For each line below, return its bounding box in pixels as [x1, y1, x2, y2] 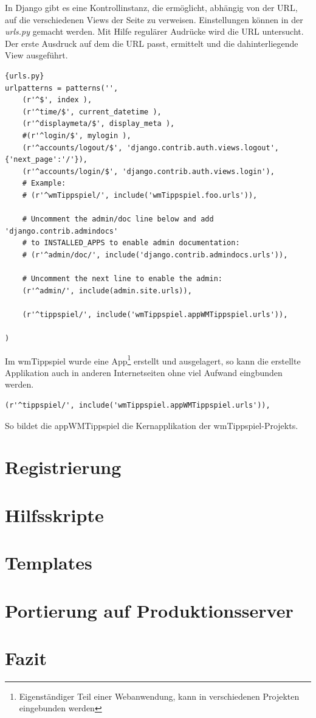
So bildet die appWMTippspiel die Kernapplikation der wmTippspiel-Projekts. [5, 419, 298, 431]
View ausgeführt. [5, 49, 68, 61]
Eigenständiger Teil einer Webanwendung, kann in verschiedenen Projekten [19, 689, 300, 702]
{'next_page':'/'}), [5, 155, 88, 164]
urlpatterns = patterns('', [5, 83, 118, 92]
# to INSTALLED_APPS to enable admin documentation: [22, 239, 240, 248]
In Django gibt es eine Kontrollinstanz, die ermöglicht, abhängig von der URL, [5, 1, 298, 13]
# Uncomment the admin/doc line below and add [22, 215, 214, 224]
